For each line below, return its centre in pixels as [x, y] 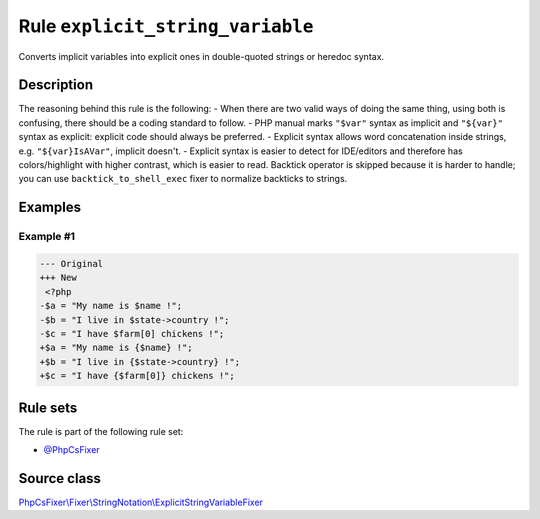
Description [56, 85]
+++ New [58, 278]
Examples [50, 207]
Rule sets [48, 407]
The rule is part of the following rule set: [101, 431]
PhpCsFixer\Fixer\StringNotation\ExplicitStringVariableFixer [141, 502]
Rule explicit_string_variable [166, 26]
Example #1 [46, 237]
